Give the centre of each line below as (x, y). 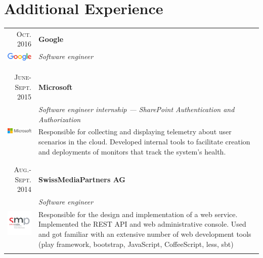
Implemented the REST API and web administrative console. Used (142, 224)
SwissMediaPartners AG (82, 179)
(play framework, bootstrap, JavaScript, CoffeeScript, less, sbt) (136, 244)
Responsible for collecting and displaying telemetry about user (135, 132)
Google (51, 39)
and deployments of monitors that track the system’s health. (132, 151)
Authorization (60, 119)
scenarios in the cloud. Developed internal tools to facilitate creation (144, 141)
